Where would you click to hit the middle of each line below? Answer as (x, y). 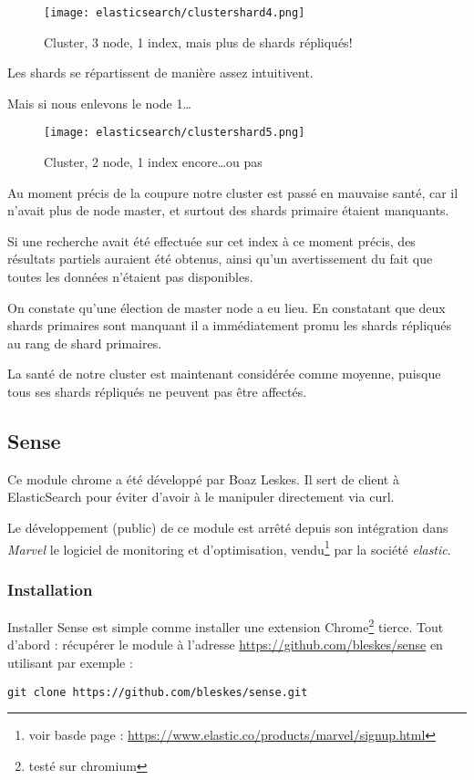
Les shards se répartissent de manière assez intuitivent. (160, 73)
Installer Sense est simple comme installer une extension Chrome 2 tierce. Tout (226, 625)
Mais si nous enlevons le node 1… (99, 103)
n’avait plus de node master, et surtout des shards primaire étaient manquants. (228, 210)
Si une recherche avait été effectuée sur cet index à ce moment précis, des (211, 240)
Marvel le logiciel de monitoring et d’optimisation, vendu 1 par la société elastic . (229, 547)
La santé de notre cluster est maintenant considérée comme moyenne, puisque (224, 374)
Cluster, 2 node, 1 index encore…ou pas (153, 162)
